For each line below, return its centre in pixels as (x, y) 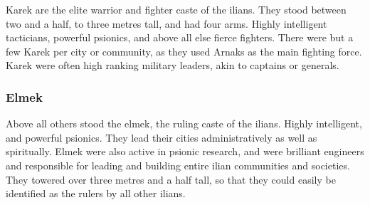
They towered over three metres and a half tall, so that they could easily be (171, 179)
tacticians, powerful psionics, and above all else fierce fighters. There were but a (180, 37)
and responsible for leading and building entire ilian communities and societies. (178, 165)
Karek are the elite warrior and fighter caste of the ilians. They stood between (176, 9)
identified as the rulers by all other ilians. (96, 193)
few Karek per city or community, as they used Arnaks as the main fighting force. (184, 51)
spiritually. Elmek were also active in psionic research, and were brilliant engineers (185, 151)
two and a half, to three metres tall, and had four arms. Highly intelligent (166, 23)
